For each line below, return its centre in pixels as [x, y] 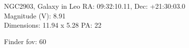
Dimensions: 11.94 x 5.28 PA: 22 [53, 25]
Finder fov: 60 [25, 41]
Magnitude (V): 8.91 [35, 15]
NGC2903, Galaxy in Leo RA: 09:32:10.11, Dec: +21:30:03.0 [95, 6]
